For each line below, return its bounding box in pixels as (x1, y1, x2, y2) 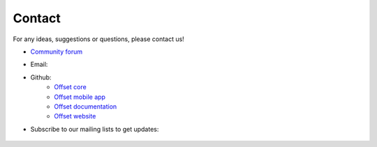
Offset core (54, 83, 87, 91)
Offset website (54, 112, 96, 121)
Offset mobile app (54, 93, 106, 101)
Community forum (30, 47, 83, 56)
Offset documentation (54, 102, 117, 111)
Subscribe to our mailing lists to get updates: (30, 125, 159, 133)
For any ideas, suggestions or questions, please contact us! (13, 35, 184, 43)
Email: (30, 60, 48, 69)
